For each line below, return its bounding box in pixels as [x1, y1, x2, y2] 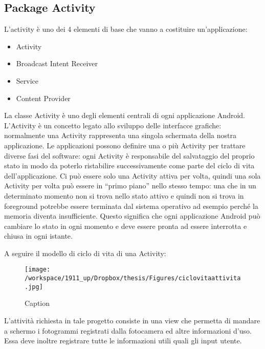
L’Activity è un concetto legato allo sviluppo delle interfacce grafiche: [4, 120, 222, 130]
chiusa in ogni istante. [4, 230, 73, 241]
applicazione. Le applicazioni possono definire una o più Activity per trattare [4, 140, 246, 150]
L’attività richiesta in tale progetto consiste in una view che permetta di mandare [4, 315, 260, 326]
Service [16, 75, 39, 86]
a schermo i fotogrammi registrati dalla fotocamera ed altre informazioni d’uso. [4, 325, 252, 336]
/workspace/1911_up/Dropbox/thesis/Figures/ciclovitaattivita [25, 275, 241, 282]
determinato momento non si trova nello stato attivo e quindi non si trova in [4, 190, 244, 201]
